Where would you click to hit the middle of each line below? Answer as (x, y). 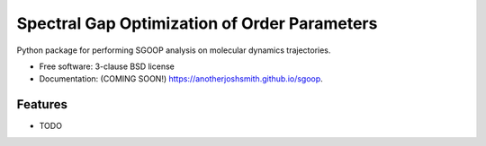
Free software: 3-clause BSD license (107, 66)
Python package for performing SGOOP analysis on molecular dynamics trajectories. (174, 50)
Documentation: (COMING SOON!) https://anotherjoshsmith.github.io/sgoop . (181, 79)
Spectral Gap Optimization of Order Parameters (197, 23)
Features (42, 104)
